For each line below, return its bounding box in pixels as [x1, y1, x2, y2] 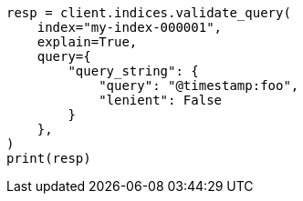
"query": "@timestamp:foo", [99, 78, 299, 93]
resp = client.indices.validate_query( [6, 5, 291, 20]
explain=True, [37, 35, 138, 49]
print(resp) [6, 151, 91, 166]
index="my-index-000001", [37, 20, 223, 35]
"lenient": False [99, 93, 223, 107]
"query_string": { [68, 64, 199, 78]
